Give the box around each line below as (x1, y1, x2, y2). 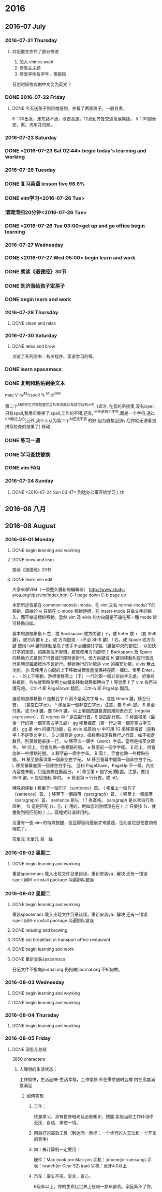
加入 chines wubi (19, 59, 53, 65)
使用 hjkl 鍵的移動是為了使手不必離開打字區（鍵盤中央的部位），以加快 (17, 642, 156, 648)
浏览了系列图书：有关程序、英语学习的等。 (12, 353, 97, 359)
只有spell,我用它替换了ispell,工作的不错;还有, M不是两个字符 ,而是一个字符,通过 (5, 409, 156, 416)
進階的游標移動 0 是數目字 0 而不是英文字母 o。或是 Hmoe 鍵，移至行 (12, 695, 151, 701)
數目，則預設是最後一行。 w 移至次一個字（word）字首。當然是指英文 (12, 738, 151, 744)
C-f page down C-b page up (69, 592, 127, 598)
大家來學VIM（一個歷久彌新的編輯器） (12, 587, 88, 592)
